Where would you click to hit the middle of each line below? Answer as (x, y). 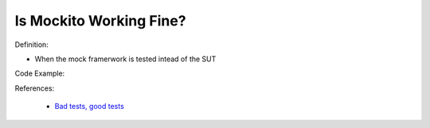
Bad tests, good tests (90, 107)
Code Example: (40, 74)
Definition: (32, 45)
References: (35, 88)
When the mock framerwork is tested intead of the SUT (125, 59)
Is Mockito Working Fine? (100, 21)
